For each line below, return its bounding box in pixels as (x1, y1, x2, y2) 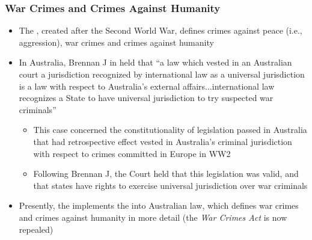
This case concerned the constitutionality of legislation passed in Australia (33, 123, 307, 136)
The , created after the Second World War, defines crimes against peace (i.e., (19, 24, 302, 37)
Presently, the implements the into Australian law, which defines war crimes (19, 199, 299, 212)
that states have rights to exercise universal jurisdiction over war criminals (33, 179, 308, 191)
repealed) (19, 223, 54, 235)
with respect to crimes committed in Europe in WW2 (33, 147, 231, 159)
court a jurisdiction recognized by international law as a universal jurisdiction (19, 68, 305, 80)
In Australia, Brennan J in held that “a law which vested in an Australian (19, 56, 292, 69)
